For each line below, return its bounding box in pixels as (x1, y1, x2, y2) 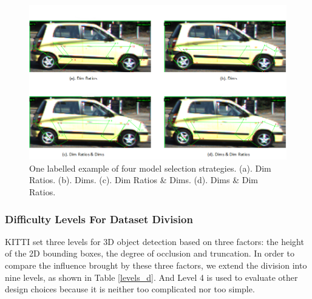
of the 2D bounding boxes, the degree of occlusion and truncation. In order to (5, 247, 294, 260)
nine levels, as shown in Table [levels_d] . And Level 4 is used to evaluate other (5, 270, 298, 283)
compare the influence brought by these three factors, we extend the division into (5, 259, 307, 272)
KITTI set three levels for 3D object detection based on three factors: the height (5, 235, 304, 247)
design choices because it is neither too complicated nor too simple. (5, 283, 255, 295)
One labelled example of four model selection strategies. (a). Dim (29, 161, 271, 174)
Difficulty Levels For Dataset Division (5, 211, 193, 226)
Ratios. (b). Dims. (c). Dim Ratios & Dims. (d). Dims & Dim (29, 173, 258, 186)
